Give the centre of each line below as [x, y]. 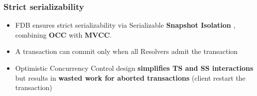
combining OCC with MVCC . [64, 34]
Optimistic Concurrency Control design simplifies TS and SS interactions [134, 68]
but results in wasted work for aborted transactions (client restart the [130, 77]
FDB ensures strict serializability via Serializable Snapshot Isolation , [125, 25]
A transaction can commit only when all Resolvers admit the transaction [127, 51]
